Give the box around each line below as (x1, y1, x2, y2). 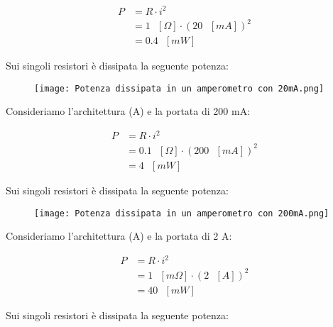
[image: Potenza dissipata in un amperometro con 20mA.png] (34, 83, 324, 94)
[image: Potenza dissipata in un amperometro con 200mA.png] (34, 208, 329, 218)
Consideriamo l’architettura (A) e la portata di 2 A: (6, 228, 232, 243)
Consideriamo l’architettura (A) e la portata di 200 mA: (6, 104, 251, 118)
